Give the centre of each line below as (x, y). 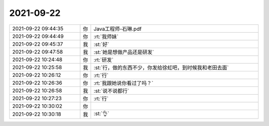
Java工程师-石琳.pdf (118, 29)
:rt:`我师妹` (106, 36)
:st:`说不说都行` (112, 91)
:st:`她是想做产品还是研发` (124, 52)
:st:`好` (102, 44)
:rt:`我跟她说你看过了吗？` (124, 83)
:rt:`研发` (104, 60)
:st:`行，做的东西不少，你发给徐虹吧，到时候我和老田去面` (161, 67)
